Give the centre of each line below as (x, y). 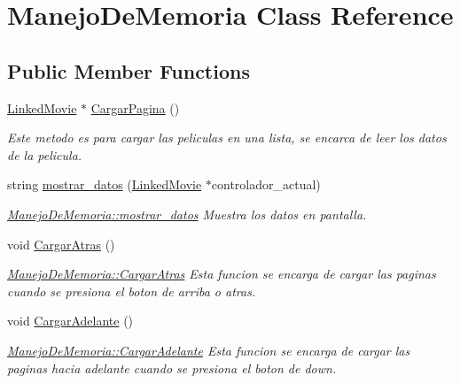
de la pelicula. (45, 154)
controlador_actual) (266, 184)
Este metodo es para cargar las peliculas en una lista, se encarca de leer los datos (227, 138)
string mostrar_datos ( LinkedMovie (105, 184)
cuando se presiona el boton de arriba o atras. (132, 291)
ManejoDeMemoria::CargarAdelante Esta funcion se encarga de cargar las (209, 350)
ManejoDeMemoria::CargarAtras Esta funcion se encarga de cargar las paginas (222, 274)
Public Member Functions (129, 70)
